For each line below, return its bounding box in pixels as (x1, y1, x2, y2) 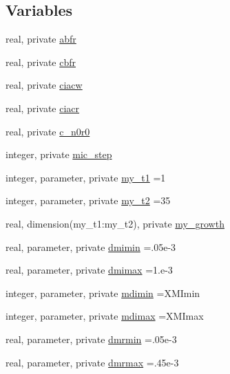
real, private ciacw (6, 78, 83, 92)
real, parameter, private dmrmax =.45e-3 (6, 355, 179, 369)
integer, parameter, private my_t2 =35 (6, 193, 171, 208)
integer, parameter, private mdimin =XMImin (6, 285, 200, 300)
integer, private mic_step (6, 147, 112, 162)
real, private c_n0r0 (6, 124, 90, 138)
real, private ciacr (6, 100, 80, 115)
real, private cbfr (6, 54, 76, 69)
